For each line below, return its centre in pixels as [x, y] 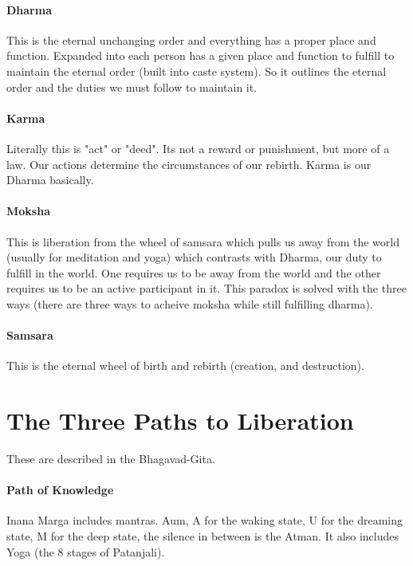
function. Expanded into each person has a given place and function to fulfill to [201, 55]
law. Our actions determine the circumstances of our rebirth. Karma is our [189, 164]
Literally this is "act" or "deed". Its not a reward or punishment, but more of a [198, 148]
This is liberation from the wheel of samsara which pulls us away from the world [203, 241]
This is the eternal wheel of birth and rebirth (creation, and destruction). [185, 366]
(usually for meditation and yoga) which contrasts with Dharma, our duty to [194, 257]
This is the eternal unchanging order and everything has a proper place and [191, 39]
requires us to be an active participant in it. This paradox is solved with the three [206, 288]
